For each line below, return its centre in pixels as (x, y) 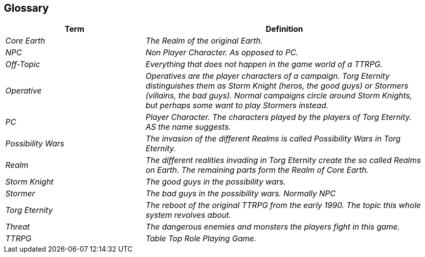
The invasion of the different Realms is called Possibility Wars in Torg (273, 139)
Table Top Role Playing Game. (201, 239)
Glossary (26, 8)
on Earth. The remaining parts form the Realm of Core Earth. (257, 170)
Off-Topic (23, 64)
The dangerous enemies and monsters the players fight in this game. (273, 227)
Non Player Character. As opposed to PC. (222, 53)
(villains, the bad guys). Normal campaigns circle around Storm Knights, (279, 96)
